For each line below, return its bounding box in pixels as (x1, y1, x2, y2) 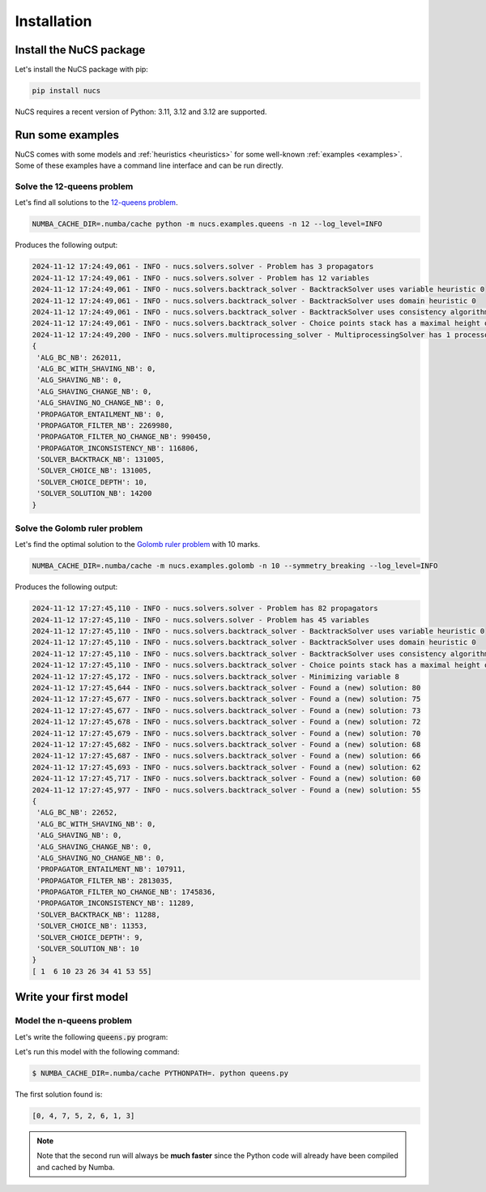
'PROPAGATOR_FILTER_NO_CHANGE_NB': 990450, (36, 432, 212, 442)
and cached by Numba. (36, 1162, 115, 1172)
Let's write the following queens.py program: (15, 1032, 168, 1041)
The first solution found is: (15, 1089, 103, 1099)
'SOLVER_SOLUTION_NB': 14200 (36, 489, 152, 498)
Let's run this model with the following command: (15, 1046, 180, 1057)
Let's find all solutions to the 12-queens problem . (15, 198, 178, 207)
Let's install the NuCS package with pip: (15, 65, 149, 75)
